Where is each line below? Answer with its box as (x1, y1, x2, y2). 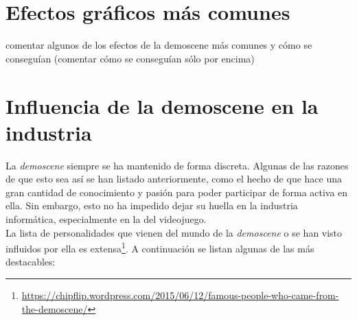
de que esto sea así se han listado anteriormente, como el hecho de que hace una (5, 171, 342, 186)
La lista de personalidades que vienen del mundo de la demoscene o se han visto (5, 225, 343, 239)
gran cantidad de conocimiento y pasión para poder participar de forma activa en (5, 185, 348, 199)
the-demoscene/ (21, 301, 88, 316)
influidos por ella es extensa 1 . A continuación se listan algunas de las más (5, 239, 314, 255)
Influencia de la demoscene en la (5, 91, 319, 119)
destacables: (5, 254, 56, 269)
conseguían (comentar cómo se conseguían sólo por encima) (5, 51, 255, 65)
